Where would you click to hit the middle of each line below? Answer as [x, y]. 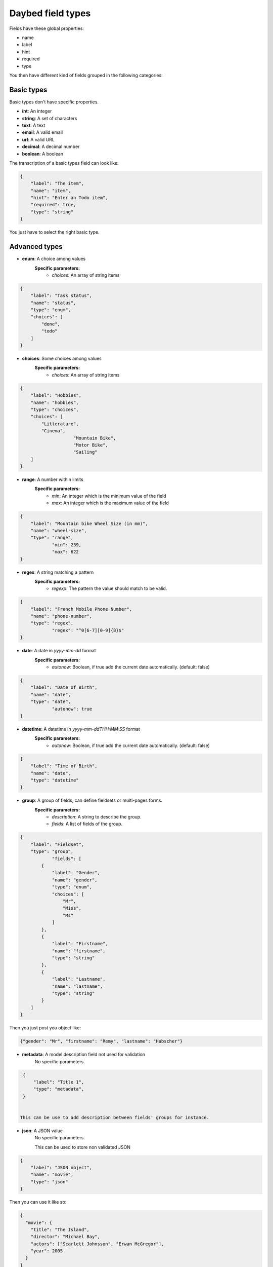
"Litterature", [60, 424]
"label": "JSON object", [61, 1167]
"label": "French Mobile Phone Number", [81, 609]
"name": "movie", [52, 1175]
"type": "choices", [55, 409]
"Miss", [72, 908]
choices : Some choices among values [62, 359]
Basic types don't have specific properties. [54, 102]
